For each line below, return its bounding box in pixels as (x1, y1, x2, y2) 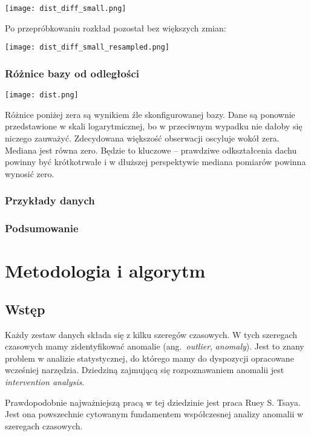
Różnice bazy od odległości (5, 65, 139, 80)
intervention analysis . (5, 375, 85, 388)
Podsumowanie (5, 221, 79, 236)
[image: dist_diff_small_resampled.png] (5, 43, 170, 52)
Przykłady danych (5, 193, 95, 208)
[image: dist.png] (5, 91, 79, 100)
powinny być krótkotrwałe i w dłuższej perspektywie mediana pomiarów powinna (5, 155, 306, 168)
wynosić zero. (5, 167, 54, 180)
